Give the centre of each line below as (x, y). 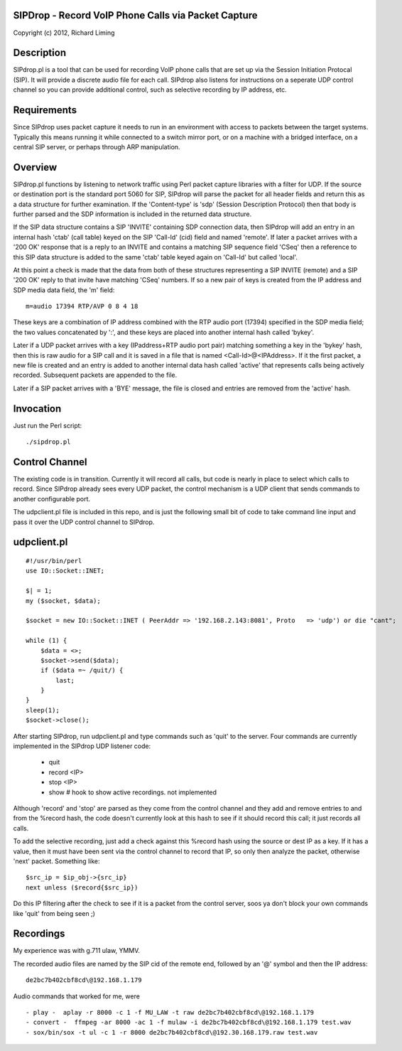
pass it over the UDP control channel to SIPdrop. (84, 522)
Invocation (37, 409)
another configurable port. (52, 498)
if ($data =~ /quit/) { (82, 671)
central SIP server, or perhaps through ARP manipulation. (97, 146)
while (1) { (47, 641)
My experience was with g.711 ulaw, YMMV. (77, 951)
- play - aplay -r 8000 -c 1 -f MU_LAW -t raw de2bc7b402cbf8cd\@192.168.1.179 (170, 1012)
